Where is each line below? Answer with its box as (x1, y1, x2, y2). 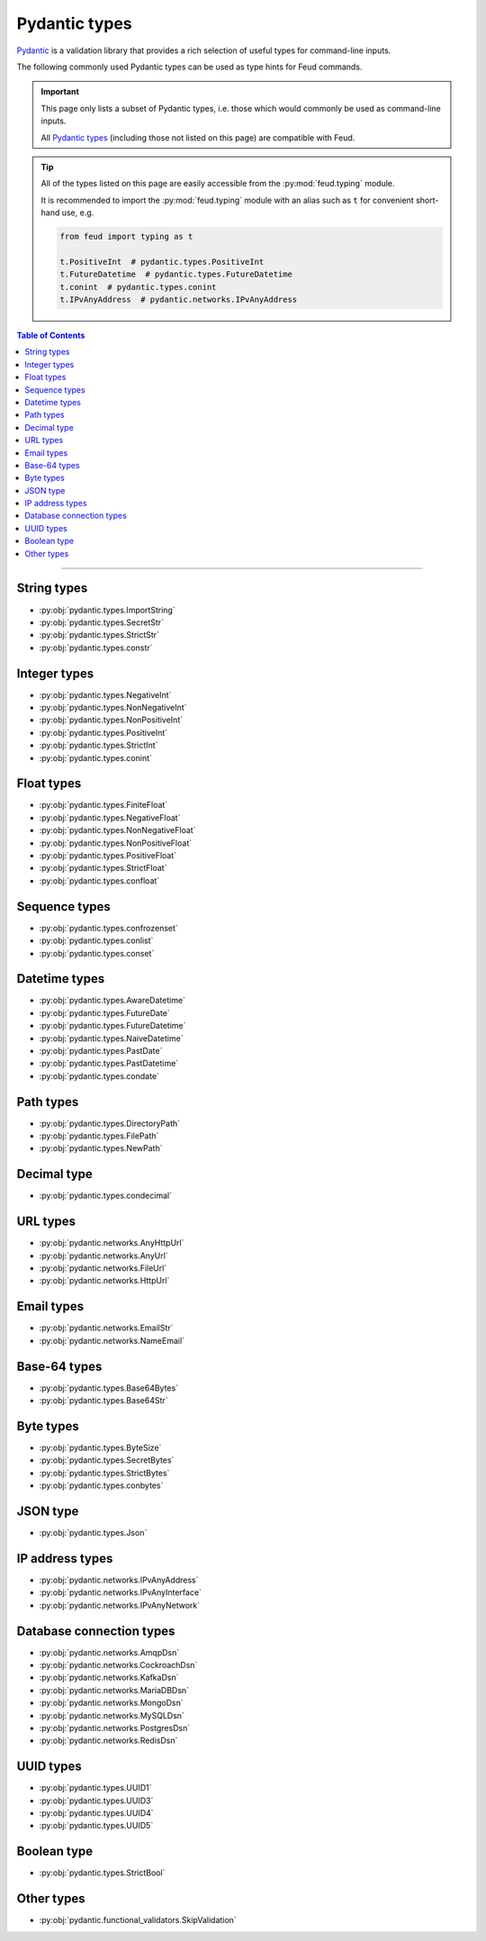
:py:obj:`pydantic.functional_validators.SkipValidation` (39, 1915, 238, 1926)
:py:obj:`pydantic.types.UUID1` (39, 1782, 152, 1793)
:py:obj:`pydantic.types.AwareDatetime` (39, 995, 186, 1006)
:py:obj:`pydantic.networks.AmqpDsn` (39, 1646, 180, 1657)
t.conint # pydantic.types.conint (59, 282, 217, 292)
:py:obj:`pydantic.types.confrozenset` (39, 922, 179, 933)
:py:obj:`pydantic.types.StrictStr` (39, 630, 159, 640)
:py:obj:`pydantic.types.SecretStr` (39, 617, 164, 628)
